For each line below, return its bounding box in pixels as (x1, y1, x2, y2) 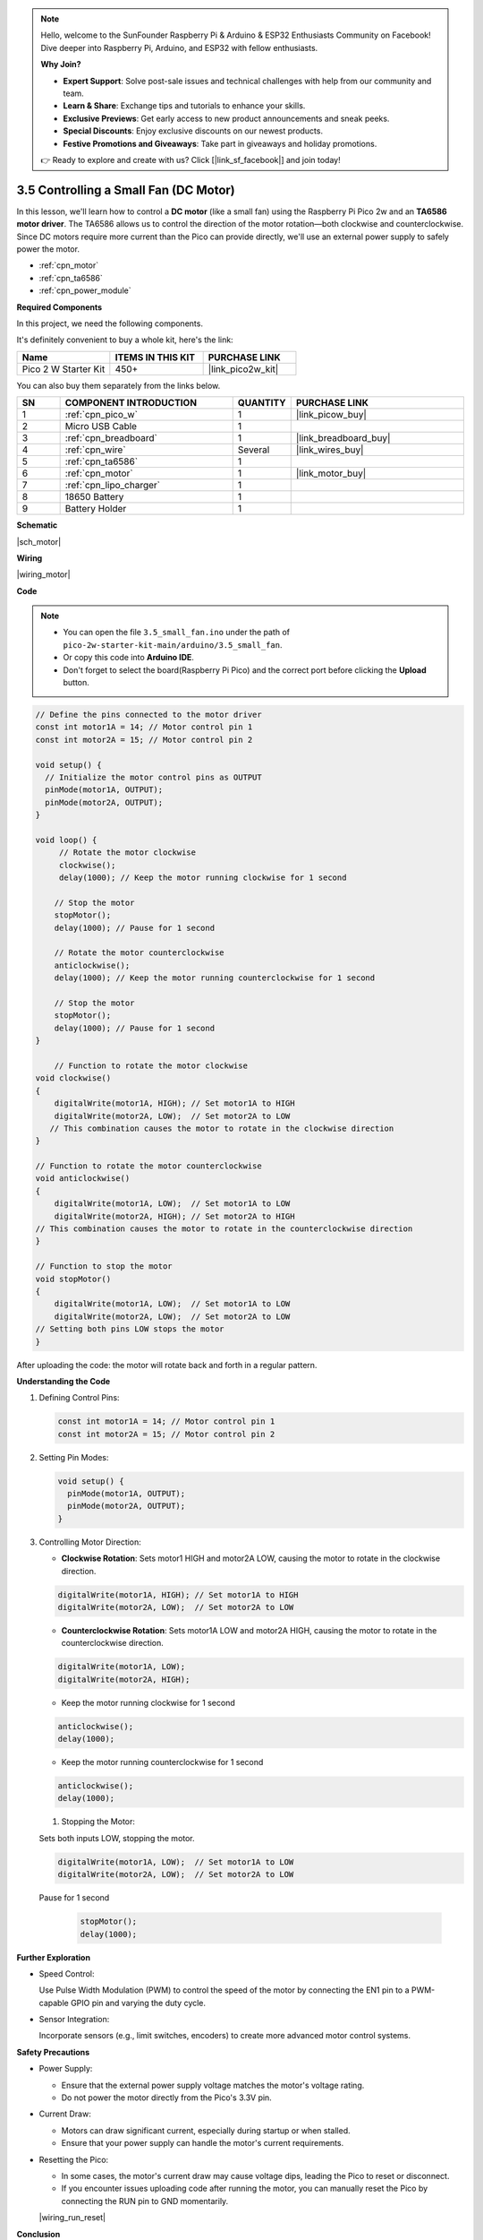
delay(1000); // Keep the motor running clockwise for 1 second (58, 873, 347, 883)
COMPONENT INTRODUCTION (64, 397, 197, 409)
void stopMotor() (35, 1273, 112, 1284)
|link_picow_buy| (295, 409, 367, 421)
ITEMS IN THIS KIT (114, 350, 196, 363)
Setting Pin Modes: (38, 1452, 109, 1462)
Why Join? (40, 59, 81, 70)
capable (38, 1997, 69, 2008)
